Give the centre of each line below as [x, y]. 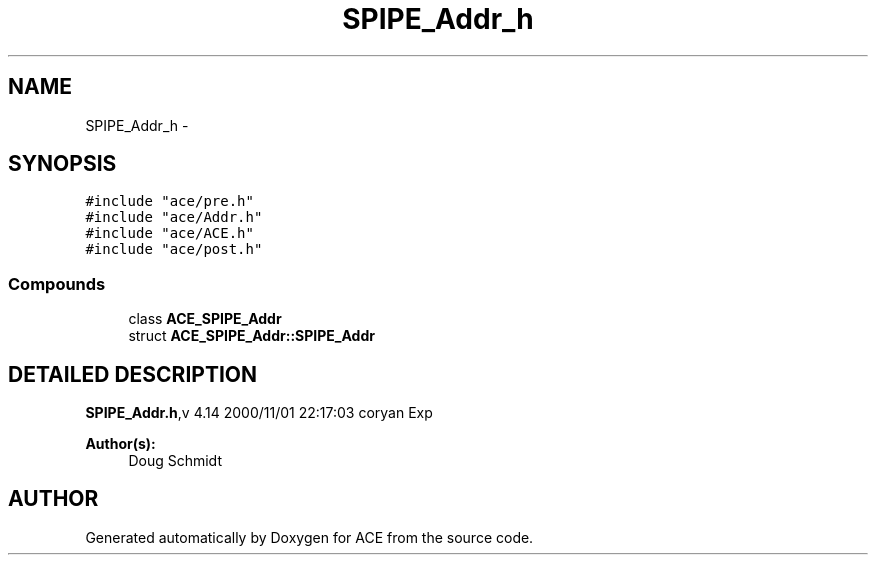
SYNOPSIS [62, 164]
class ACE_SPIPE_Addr [205, 319]
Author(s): [120, 444]
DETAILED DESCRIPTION [133, 374]
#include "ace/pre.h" [169, 201]
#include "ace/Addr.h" [174, 217]
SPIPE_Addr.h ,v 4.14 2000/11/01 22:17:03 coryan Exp [259, 413]
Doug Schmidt [175, 461]
